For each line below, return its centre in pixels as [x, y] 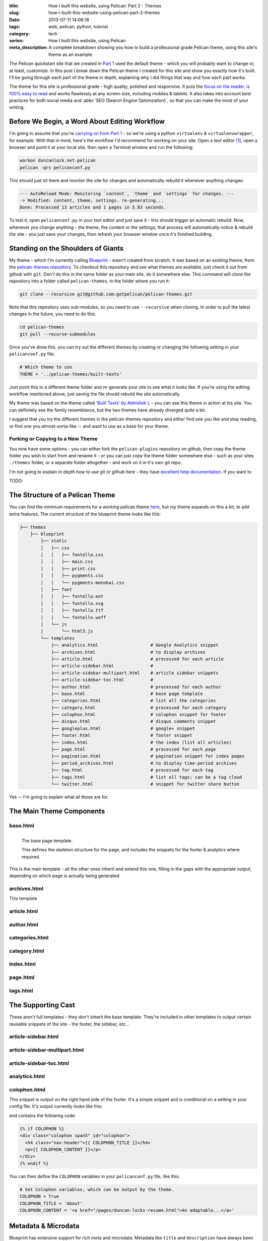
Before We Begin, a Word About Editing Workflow [87, 122]
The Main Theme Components [57, 811]
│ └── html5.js [67, 631]
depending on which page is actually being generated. [65, 876]
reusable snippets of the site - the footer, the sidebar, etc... [69, 1024]
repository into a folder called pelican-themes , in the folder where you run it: [90, 281]
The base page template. [47, 840]
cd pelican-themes [42, 327]
